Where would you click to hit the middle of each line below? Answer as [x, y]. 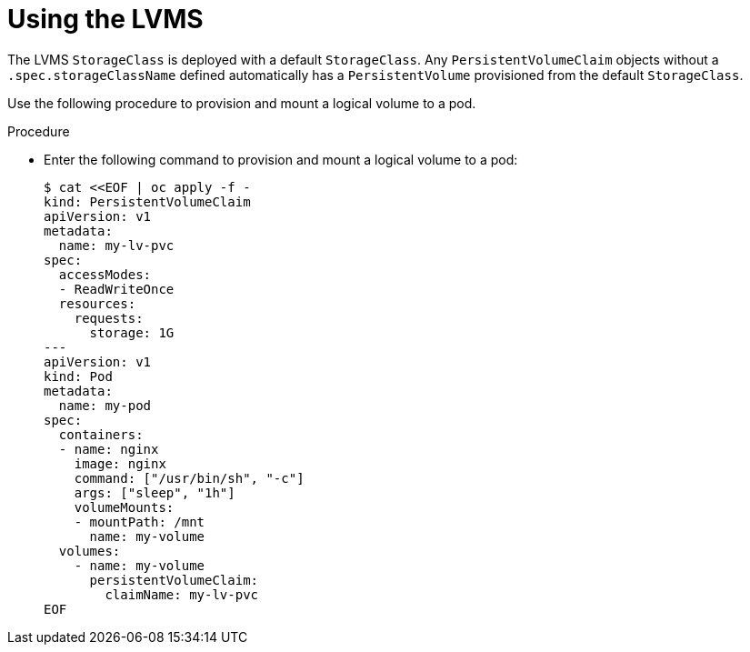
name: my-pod [105, 405]
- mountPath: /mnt [140, 522]
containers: [101, 434]
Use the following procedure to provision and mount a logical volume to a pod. [242, 103]
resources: [97, 303]
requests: [109, 318]
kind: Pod [78, 376]
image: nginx [120, 463]
